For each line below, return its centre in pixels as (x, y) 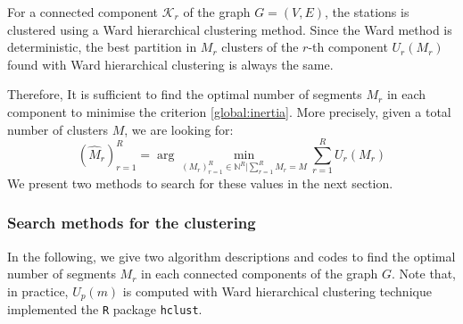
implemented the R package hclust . (105, 309)
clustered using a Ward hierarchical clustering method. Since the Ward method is (230, 29)
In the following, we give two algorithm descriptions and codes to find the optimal (231, 256)
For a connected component (83, 12)
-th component (348, 47)
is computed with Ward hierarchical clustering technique (277, 291)
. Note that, (424, 274)
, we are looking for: (179, 129)
